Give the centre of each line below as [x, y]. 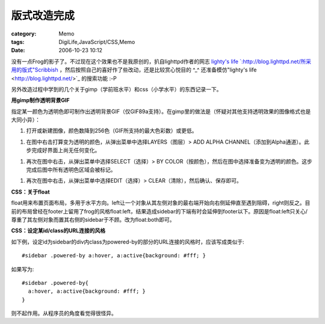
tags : [18, 41]
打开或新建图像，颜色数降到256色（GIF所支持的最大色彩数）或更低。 [112, 131]
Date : [18, 50]
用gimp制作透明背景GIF [40, 100]
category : [24, 34]
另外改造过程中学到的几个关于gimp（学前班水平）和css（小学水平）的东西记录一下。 [116, 89]
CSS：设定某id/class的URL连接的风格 [58, 231]
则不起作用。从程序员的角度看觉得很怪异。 [64, 313]
